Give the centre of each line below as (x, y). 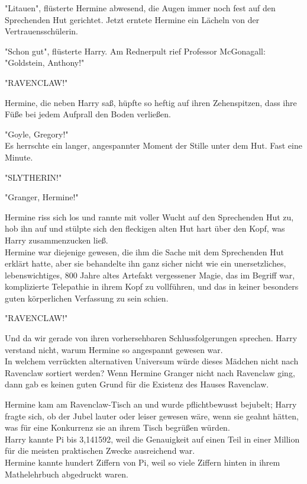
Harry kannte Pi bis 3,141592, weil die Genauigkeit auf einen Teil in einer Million (152, 439)
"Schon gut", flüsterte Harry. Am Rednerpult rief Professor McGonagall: (135, 51)
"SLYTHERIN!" (33, 177)
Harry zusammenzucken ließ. (56, 240)
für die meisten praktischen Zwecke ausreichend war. (100, 451)
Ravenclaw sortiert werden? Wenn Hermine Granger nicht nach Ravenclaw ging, (150, 372)
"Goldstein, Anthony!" (45, 62)
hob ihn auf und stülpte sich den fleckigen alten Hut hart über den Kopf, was (145, 228)
